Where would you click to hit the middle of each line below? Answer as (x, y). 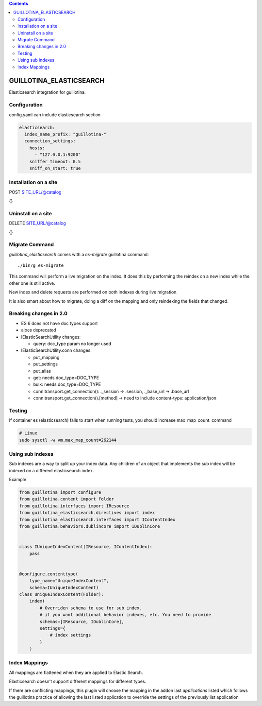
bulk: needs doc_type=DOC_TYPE (67, 384)
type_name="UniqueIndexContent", (69, 581)
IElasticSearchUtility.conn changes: (57, 350)
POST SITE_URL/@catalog (35, 192)
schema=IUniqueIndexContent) (64, 587)
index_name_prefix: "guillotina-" (65, 134)
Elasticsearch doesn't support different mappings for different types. (78, 681)
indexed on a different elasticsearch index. (51, 470)
